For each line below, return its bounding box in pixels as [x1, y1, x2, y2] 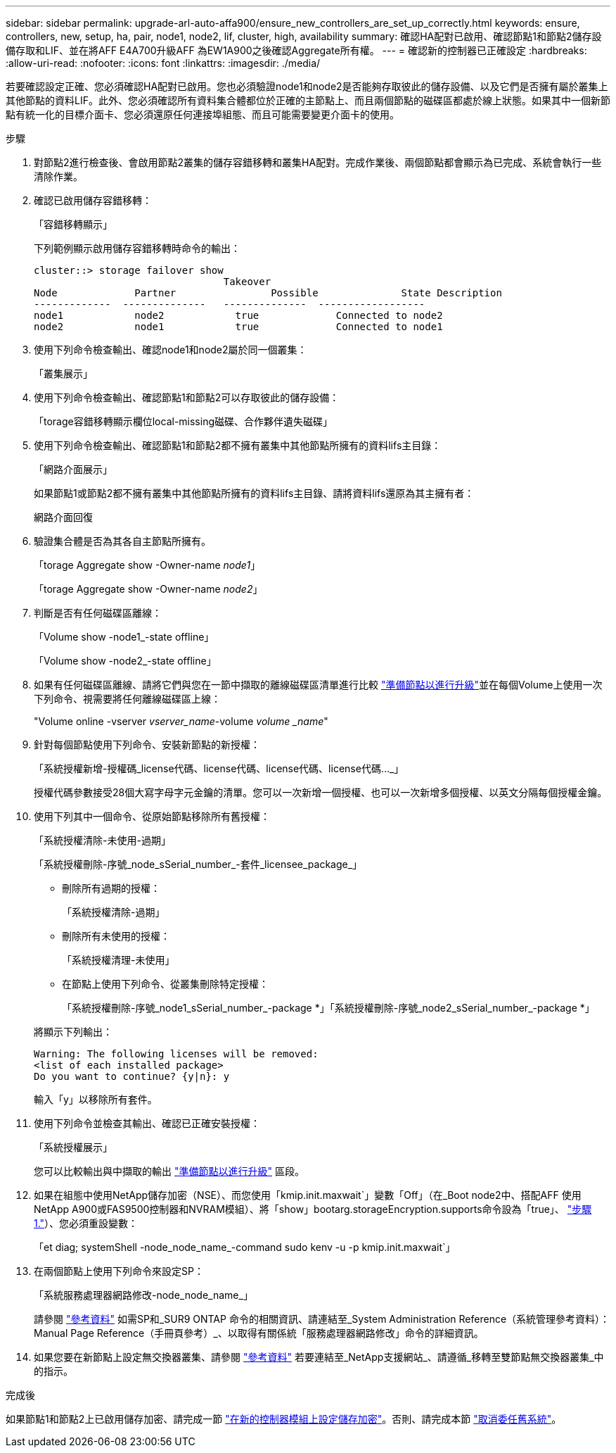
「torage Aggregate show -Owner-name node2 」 [34, 583, 263, 595]
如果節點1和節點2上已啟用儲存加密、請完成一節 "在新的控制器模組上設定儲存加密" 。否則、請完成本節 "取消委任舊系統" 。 [6, 1413, 562, 1425]
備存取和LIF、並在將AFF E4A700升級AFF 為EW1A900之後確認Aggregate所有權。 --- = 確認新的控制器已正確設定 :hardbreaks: [6, 44, 587, 56]
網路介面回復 [34, 511, 93, 523]
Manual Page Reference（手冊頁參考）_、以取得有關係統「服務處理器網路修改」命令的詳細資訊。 [34, 1327, 484, 1339]
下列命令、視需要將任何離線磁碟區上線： [34, 693, 221, 705]
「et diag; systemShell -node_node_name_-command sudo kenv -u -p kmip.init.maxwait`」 [34, 1241, 456, 1253]
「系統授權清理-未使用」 [62, 954, 175, 966]
